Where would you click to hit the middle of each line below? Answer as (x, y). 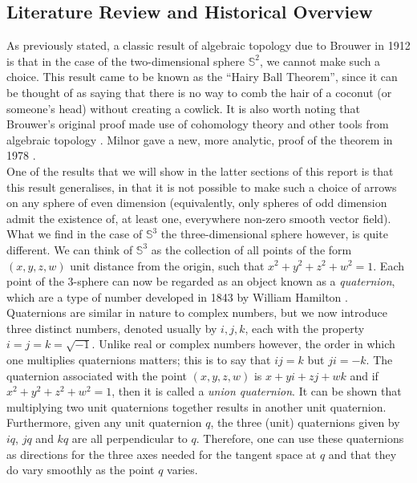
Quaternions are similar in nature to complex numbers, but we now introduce (197, 313)
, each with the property (305, 328)
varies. (182, 470)
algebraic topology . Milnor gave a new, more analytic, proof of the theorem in (200, 139)
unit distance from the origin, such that (167, 265)
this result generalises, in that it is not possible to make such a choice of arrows (202, 187)
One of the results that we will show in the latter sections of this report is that (200, 170)
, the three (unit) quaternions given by (305, 422)
